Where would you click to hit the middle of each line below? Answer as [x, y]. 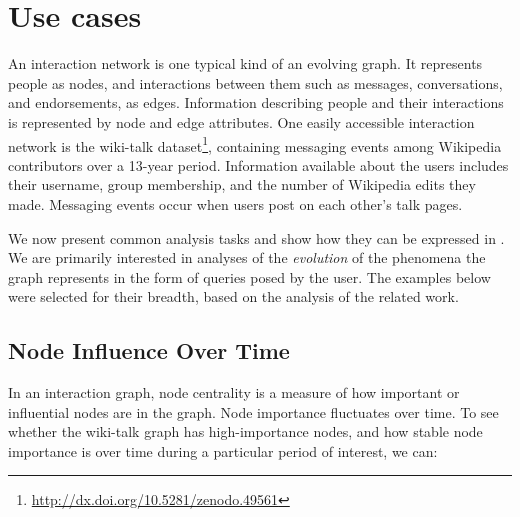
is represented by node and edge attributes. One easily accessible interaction [241, 121]
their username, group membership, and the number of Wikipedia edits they [242, 184]
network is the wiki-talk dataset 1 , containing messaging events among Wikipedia [255, 144]
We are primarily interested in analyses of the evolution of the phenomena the [247, 257]
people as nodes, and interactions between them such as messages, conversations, [255, 82]
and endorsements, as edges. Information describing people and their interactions [256, 102]
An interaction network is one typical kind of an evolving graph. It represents [245, 63]
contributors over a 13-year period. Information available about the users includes [258, 164]
